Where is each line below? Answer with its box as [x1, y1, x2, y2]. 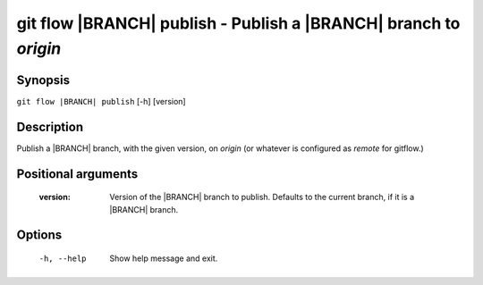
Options [16, 228, 63, 243]
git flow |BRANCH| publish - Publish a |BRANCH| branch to [16, 13, 461, 33]
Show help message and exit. [109, 253, 218, 264]
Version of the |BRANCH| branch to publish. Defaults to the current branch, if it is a [109, 192, 415, 203]
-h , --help [38, 253, 87, 264]
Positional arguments [16, 166, 139, 181]
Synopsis [16, 72, 71, 88]
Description [16, 119, 84, 134]
